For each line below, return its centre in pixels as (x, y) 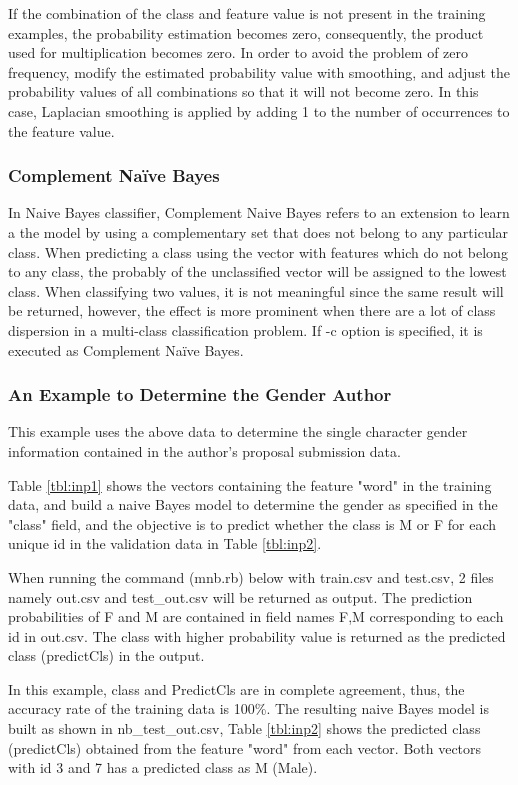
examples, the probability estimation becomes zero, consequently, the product (246, 32)
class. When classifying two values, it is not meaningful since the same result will (256, 290)
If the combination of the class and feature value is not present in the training (247, 13)
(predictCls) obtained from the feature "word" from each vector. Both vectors (245, 747)
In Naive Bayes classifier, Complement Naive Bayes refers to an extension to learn (259, 212)
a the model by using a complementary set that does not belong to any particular (258, 231)
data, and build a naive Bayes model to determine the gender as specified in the (253, 504)
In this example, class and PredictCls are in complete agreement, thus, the (236, 688)
